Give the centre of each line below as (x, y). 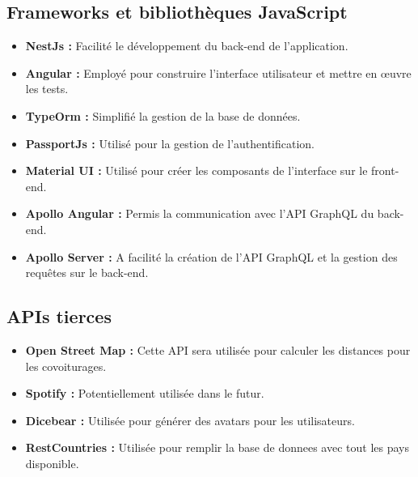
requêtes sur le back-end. (87, 273)
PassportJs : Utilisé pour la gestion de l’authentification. (170, 143)
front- (385, 170)
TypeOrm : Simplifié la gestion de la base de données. (163, 115)
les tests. (47, 89)
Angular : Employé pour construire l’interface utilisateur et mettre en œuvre (218, 72)
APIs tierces (59, 316)
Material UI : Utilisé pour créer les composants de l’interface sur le (196, 170)
